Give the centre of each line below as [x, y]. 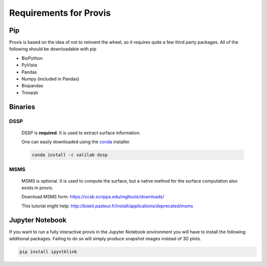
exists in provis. [38, 188]
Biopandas [32, 86]
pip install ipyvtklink [48, 252]
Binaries [22, 107]
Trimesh [30, 93]
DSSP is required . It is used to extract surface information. [81, 133]
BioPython [32, 58]
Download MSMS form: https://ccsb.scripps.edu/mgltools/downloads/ [93, 197]
